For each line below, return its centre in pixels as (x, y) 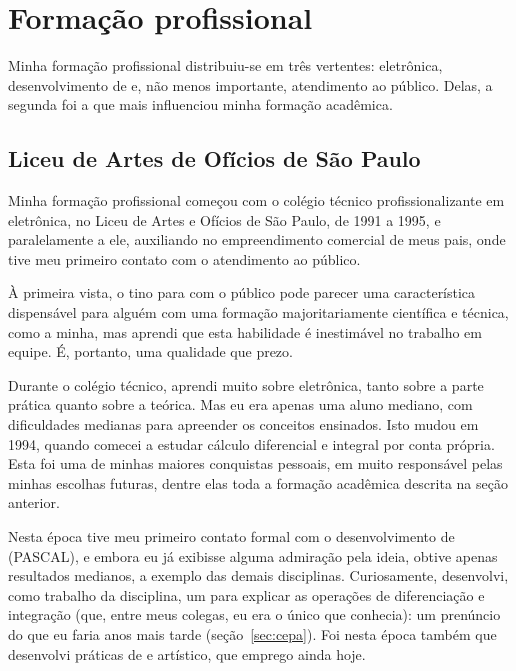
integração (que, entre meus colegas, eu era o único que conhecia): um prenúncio (254, 614)
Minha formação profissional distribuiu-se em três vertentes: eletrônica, (225, 65)
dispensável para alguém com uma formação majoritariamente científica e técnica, (258, 312)
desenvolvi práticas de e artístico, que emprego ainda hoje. (187, 653)
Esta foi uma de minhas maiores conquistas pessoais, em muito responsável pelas (255, 463)
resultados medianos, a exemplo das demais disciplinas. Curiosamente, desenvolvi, (258, 575)
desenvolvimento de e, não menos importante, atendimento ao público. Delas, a (250, 84)
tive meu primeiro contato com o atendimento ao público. (184, 258)
